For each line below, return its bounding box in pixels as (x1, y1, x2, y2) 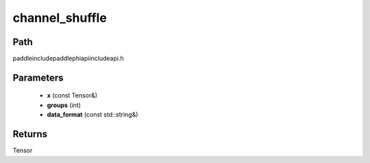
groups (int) (47, 101, 82, 109)
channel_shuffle (12, 10, 108, 25)
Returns (12, 128, 48, 140)
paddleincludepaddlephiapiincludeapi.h (12, 55, 124, 63)
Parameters (12, 72, 64, 83)
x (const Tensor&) (47, 91, 98, 100)
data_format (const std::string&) (47, 110, 138, 119)
